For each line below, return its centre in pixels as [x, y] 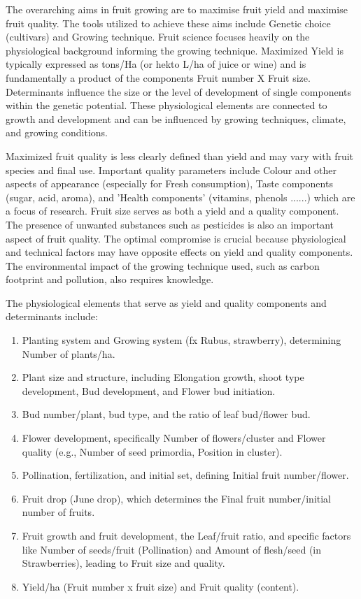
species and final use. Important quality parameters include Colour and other [171, 169]
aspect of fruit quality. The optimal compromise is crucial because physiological [176, 238]
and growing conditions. [57, 132]
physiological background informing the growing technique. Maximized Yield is [175, 50]
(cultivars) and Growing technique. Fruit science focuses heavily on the [158, 37]
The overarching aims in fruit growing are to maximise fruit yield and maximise [177, 9]
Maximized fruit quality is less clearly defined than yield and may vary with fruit [180, 156]
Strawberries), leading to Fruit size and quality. [123, 563]
